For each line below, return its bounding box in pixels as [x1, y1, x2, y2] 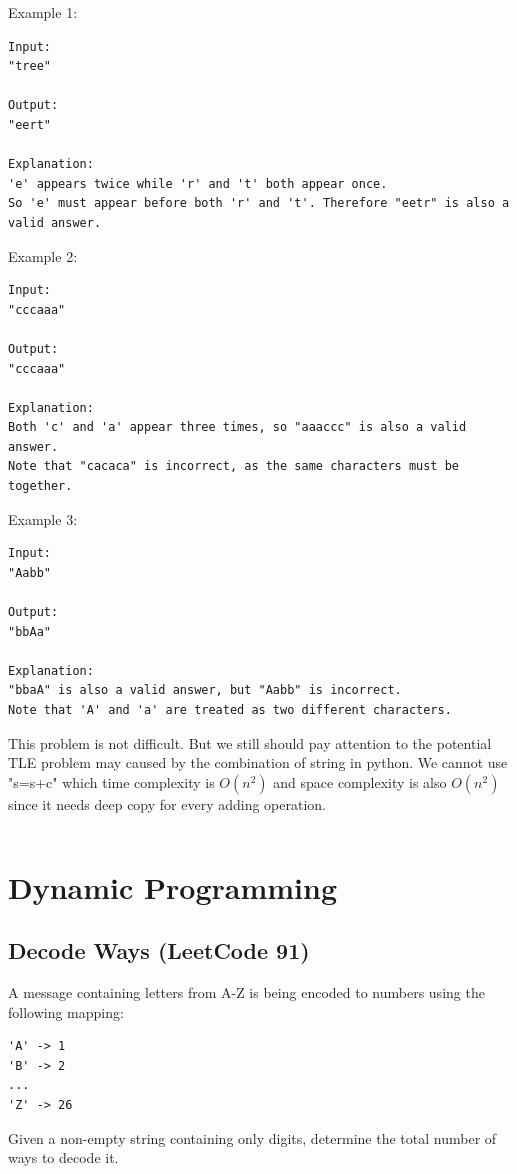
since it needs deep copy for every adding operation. [8, 793, 326, 814]
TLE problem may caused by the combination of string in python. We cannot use [8, 752, 508, 773]
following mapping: [8, 1001, 124, 1022]
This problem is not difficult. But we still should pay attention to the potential [8, 732, 492, 753]
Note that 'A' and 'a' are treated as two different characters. [8, 703, 452, 717]
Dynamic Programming [8, 866, 338, 907]
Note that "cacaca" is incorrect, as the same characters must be [8, 459, 460, 474]
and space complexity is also [273, 771, 447, 792]
